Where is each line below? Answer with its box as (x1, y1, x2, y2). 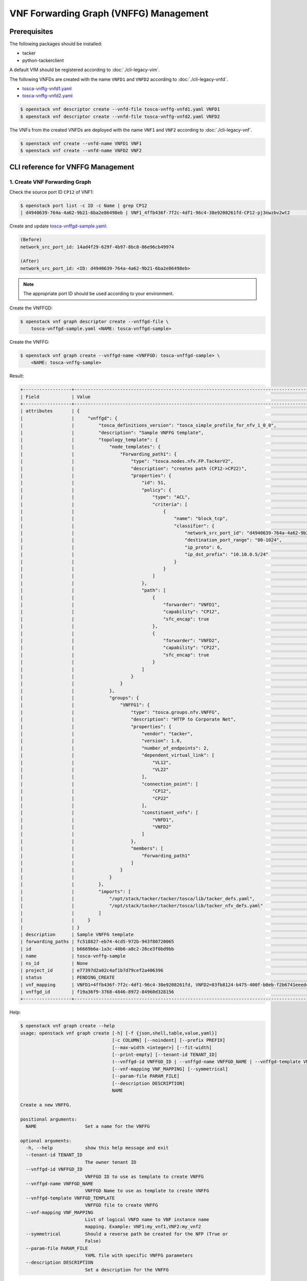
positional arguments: (20, 1116, 77, 1122)
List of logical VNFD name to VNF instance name (84, 1216, 209, 1222)
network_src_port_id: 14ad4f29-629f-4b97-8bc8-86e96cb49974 (20, 244, 174, 250)
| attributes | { (20, 408, 80, 414)
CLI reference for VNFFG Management (9, 162, 135, 171)
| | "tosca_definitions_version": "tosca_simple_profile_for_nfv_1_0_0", (20, 423, 277, 428)
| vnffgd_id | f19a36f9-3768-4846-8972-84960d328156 (20, 989, 174, 995)
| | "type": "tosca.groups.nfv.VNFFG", (20, 709, 220, 715)
